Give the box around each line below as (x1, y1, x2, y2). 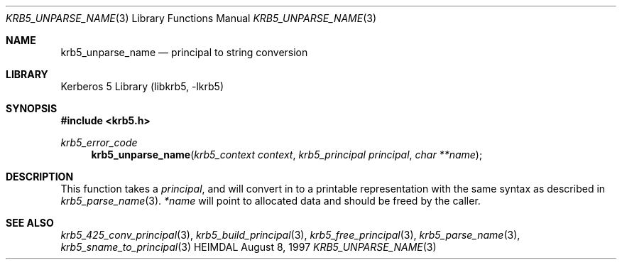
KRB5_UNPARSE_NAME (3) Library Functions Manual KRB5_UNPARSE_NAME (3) (6, 12, 377, 24)
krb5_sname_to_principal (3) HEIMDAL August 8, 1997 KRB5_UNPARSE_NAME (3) (60, 241, 437, 253)
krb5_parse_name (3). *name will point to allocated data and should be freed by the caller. (60, 195, 481, 207)
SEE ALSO (6, 217, 54, 229)
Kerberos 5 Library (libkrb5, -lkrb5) (60, 80, 224, 92)
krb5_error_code (60, 136, 138, 148)
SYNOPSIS (6, 102, 58, 114)
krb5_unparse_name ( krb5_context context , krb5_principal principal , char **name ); (91, 148, 483, 161)
